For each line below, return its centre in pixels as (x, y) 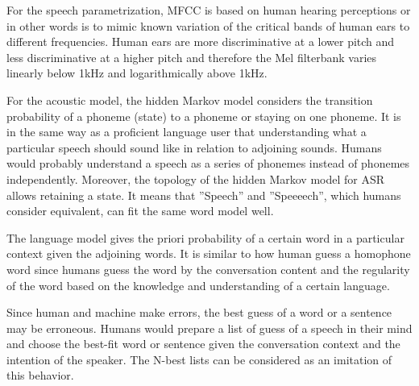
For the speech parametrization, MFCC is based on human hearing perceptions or (209, 10)
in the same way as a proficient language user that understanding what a (187, 132)
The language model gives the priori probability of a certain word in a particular (205, 237)
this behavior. (40, 375)
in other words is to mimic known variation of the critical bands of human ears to (208, 25)
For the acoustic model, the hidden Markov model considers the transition (190, 100)
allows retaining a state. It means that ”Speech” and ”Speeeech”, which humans (204, 195)
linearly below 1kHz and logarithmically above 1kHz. (137, 73)
